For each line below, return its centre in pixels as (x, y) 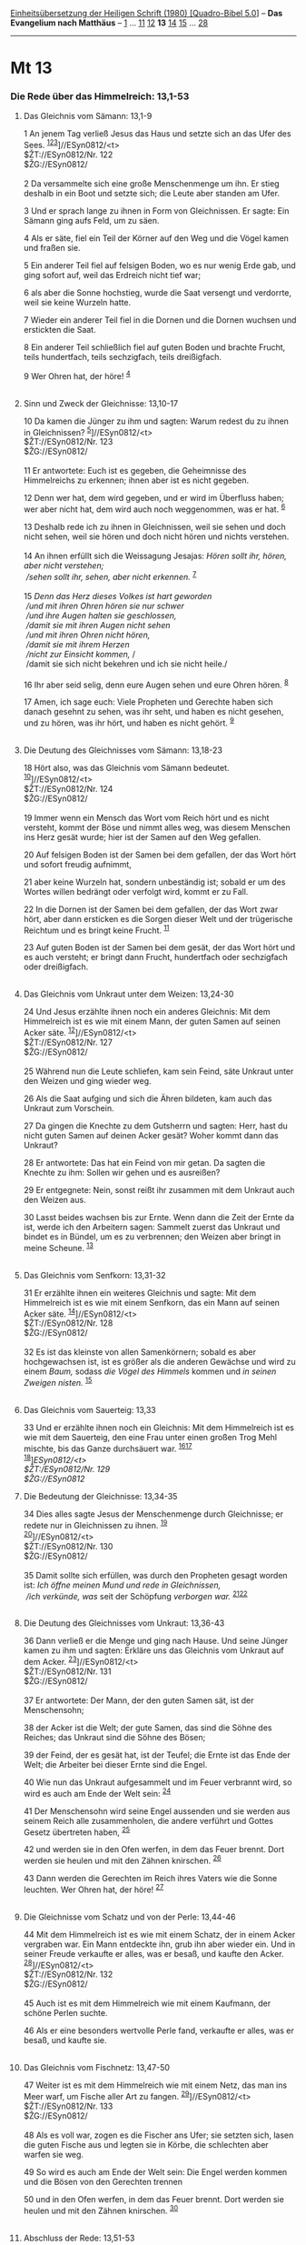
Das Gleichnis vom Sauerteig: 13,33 (90, 1410)
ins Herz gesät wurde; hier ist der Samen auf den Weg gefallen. (142, 837)
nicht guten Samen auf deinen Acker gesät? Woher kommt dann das (151, 1136)
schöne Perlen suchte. (65, 2013)
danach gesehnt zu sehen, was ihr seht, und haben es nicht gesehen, (153, 712)
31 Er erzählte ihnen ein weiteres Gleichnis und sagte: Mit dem (140, 1293)
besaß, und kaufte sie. (65, 2040)
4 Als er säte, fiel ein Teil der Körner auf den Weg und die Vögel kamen (156, 238)
